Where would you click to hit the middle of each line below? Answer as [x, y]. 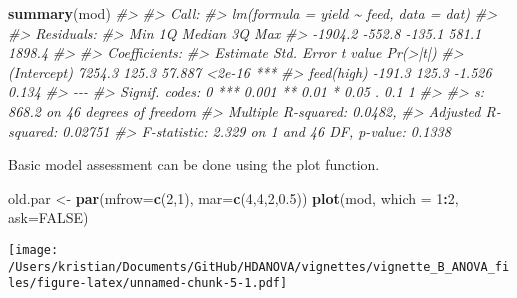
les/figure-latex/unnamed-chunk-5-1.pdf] [148, 283]
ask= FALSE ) [48, 217]
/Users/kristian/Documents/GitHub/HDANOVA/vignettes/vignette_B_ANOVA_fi [259, 266]
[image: [33, 249]
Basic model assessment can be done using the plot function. [194, 164]
